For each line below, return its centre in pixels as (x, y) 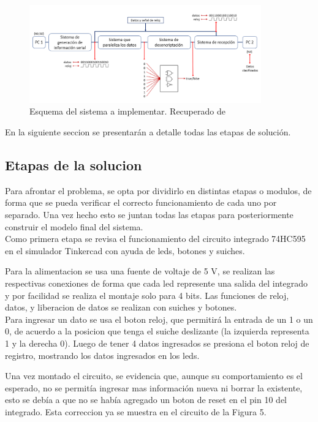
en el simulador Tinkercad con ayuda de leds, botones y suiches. (125, 250)
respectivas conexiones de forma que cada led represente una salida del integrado (157, 283)
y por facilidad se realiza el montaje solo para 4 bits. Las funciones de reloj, (147, 295)
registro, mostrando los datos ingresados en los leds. (102, 355)
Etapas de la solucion (74, 164)
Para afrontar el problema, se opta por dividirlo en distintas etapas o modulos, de (158, 190)
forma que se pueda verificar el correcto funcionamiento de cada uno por (141, 202)
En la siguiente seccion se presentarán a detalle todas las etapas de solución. (148, 131)
